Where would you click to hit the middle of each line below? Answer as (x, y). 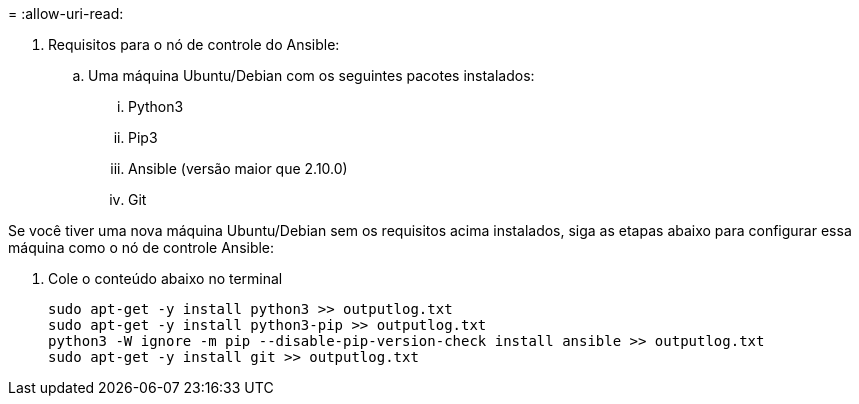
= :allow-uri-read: (66, 13)
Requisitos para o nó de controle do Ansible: (194, 44)
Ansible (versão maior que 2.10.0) (238, 168)
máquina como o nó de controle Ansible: (141, 247)
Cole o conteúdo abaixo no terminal (165, 278)
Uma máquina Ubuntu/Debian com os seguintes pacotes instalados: (311, 75)
